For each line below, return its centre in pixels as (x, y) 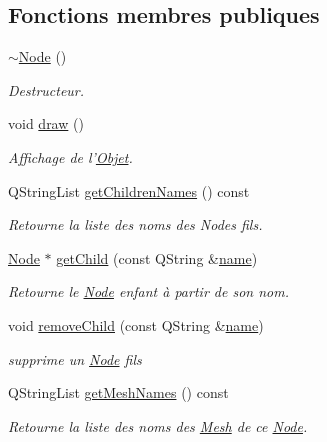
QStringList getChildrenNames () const (129, 190)
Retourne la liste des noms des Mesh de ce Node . (158, 425)
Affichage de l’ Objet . (70, 156)
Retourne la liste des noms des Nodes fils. (135, 224)
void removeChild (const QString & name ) (136, 324)
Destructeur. (46, 89)
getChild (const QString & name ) (157, 257)
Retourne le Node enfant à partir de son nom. (148, 291)
